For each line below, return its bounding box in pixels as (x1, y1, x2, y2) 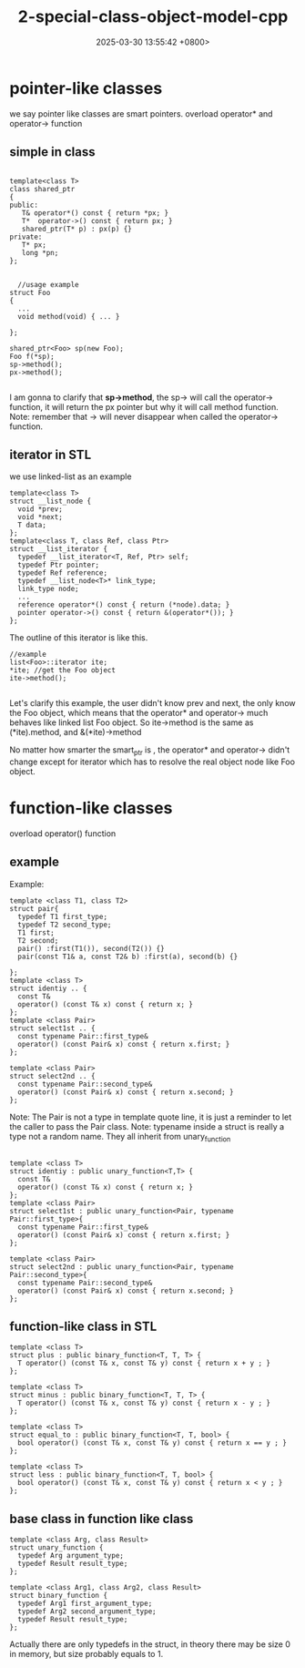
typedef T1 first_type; (17, 912, 107, 921)
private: (9, 232, 43, 241)
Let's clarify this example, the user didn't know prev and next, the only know (9, 698, 296, 709)
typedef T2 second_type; (17, 920, 112, 929)
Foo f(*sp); (9, 352, 55, 361)
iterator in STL (9, 446, 92, 462)
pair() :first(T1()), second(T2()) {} (17, 944, 166, 953)
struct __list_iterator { (9, 545, 107, 554)
